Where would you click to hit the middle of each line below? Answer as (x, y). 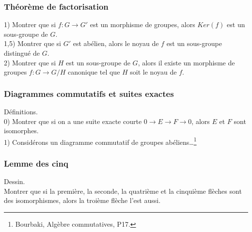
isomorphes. (21, 131)
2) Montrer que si (30, 62)
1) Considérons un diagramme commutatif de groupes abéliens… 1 (100, 141)
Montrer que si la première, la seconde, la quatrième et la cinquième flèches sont (123, 191)
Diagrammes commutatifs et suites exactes (89, 93)
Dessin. (15, 181)
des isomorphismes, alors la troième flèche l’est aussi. (82, 200)
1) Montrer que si (30, 24)
